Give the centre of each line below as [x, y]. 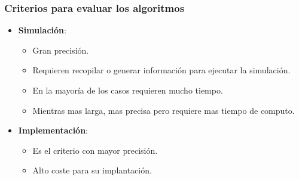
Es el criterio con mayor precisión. [95, 150]
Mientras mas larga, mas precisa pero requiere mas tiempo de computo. [164, 110]
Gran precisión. [61, 50]
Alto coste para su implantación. [92, 170]
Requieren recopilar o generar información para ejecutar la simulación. [161, 70]
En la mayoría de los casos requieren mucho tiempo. [128, 90]
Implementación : [53, 130]
